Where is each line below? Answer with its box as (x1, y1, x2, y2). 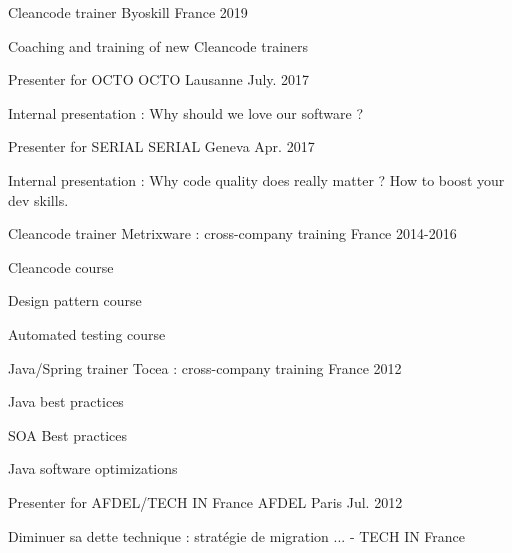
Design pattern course (8, 290, 142, 311)
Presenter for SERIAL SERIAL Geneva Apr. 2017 (8, 136, 315, 157)
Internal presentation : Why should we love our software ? (8, 102, 364, 123)
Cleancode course (8, 256, 114, 277)
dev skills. (8, 189, 69, 210)
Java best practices (8, 391, 124, 412)
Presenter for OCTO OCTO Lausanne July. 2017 (8, 69, 310, 90)
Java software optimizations (8, 458, 178, 479)
